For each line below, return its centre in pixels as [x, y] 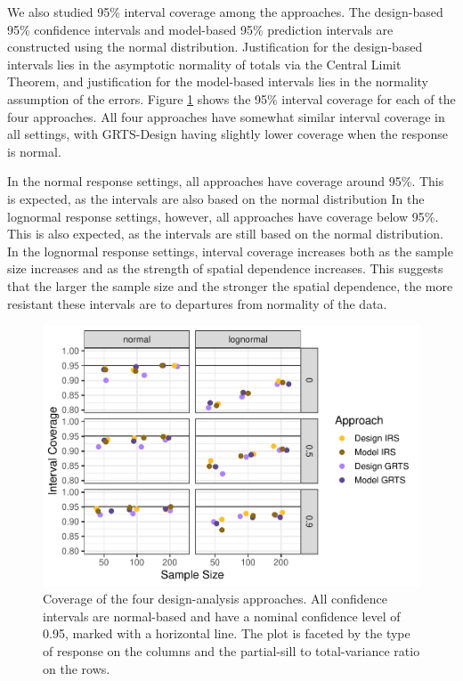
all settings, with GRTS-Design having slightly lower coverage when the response [227, 134]
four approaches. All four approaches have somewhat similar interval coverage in [226, 116]
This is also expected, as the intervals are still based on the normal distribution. [225, 234]
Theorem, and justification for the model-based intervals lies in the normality [218, 81]
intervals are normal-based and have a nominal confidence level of [222, 616]
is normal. [34, 151]
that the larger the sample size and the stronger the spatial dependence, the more [230, 285]
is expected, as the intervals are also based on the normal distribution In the [216, 198]
